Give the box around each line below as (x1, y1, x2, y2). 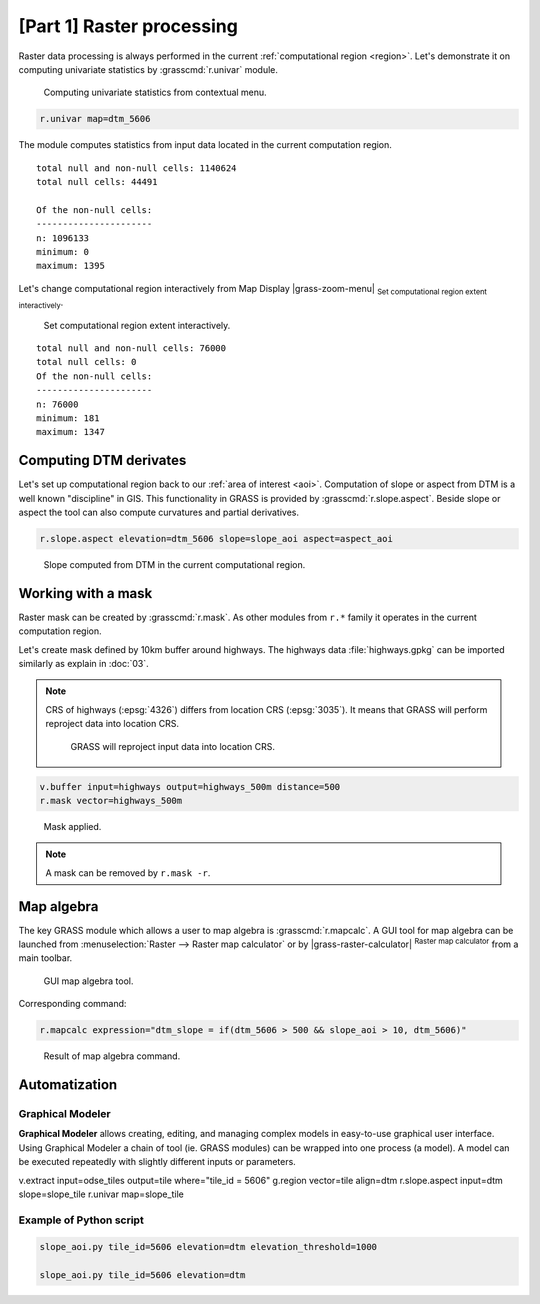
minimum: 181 (36, 412, 100, 424)
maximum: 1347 (36, 426, 105, 438)
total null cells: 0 (36, 356, 137, 368)
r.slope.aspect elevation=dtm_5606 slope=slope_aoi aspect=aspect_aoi (39, 533, 394, 544)
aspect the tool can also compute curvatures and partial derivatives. (18, 506, 300, 519)
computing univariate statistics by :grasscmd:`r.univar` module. (18, 63, 279, 75)
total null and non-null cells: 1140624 (36, 162, 237, 174)
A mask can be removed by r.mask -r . (45, 866, 211, 879)
